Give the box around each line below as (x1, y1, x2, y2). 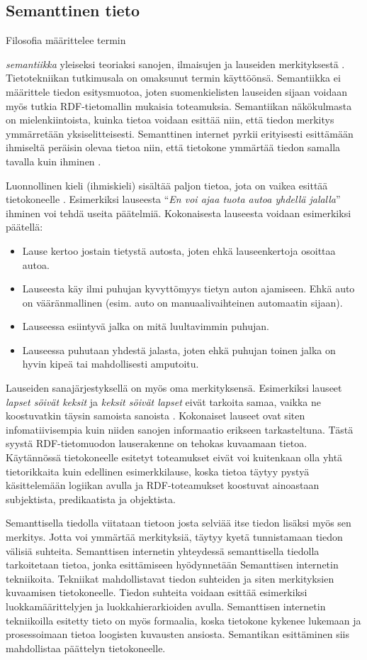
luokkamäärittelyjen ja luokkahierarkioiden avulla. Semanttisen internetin (6, 598, 326, 613)
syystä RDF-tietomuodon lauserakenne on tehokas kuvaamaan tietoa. (6, 436, 307, 451)
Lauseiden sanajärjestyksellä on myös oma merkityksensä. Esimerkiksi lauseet (6, 380, 342, 395)
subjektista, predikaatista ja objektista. (6, 491, 176, 506)
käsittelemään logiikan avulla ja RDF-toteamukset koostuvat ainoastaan (6, 478, 320, 493)
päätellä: (6, 219, 43, 234)
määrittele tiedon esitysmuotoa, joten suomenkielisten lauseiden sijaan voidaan (6, 84, 347, 99)
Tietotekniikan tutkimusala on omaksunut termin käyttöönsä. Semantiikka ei (6, 70, 341, 85)
